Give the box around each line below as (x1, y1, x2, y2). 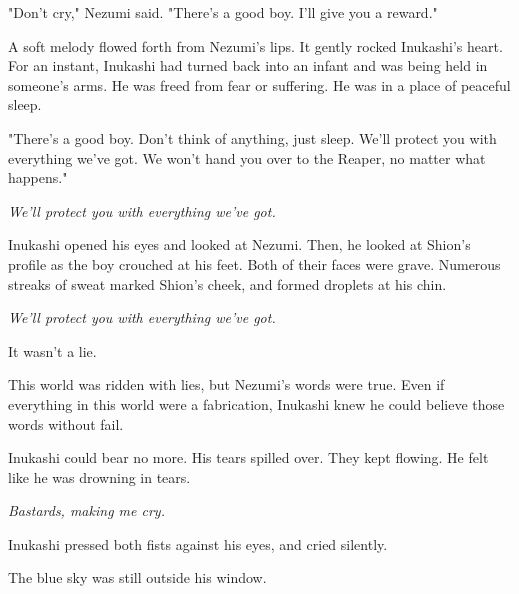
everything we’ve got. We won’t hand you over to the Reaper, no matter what (8, 147, 486, 168)
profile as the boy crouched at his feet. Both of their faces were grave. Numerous (8, 253, 501, 274)
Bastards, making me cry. (8, 500, 165, 521)
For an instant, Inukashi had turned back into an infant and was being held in (8, 55, 488, 76)
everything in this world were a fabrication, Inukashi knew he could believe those (8, 393, 505, 414)
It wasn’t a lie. (8, 340, 97, 361)
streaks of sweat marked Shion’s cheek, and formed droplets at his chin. (8, 273, 447, 294)
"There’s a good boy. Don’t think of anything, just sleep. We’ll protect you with (8, 127, 497, 148)
